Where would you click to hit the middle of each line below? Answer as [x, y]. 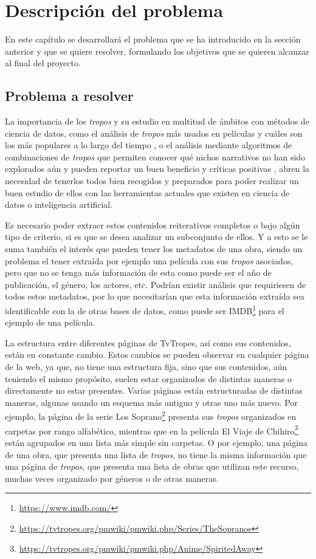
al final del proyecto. [43, 63]
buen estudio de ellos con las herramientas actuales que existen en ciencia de [147, 192]
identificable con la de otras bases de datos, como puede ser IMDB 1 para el [145, 310]
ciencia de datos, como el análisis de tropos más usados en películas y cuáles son [154, 133]
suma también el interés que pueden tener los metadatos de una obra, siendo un [154, 249]
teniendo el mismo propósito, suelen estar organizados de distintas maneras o [149, 378]
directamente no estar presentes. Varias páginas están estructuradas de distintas [154, 390]
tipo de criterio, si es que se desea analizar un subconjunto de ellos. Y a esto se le [156, 237]
